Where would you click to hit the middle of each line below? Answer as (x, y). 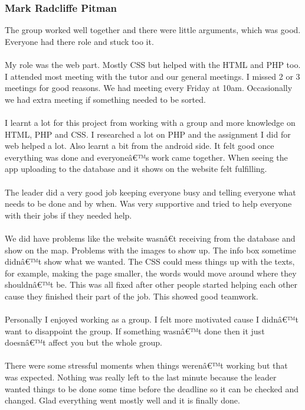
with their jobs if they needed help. (68, 215)
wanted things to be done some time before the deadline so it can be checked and (152, 388)
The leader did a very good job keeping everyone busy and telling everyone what (150, 192)
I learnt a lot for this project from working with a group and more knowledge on (150, 122)
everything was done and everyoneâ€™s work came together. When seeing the (146, 157)
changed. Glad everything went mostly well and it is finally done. (122, 400)
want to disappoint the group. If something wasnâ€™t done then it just (135, 331)
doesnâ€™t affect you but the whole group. (83, 342)
